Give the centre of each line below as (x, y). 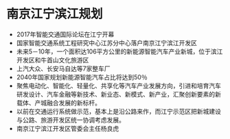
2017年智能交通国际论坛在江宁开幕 (65, 34)
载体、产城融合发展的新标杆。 (58, 103)
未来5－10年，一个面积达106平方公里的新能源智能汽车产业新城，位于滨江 (119, 51)
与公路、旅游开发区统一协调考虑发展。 (70, 120)
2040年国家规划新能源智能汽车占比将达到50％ (82, 77)
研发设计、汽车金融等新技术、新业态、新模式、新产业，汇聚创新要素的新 (118, 94)
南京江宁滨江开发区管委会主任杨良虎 (68, 128)
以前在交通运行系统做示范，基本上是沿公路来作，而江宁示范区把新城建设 (118, 111)
